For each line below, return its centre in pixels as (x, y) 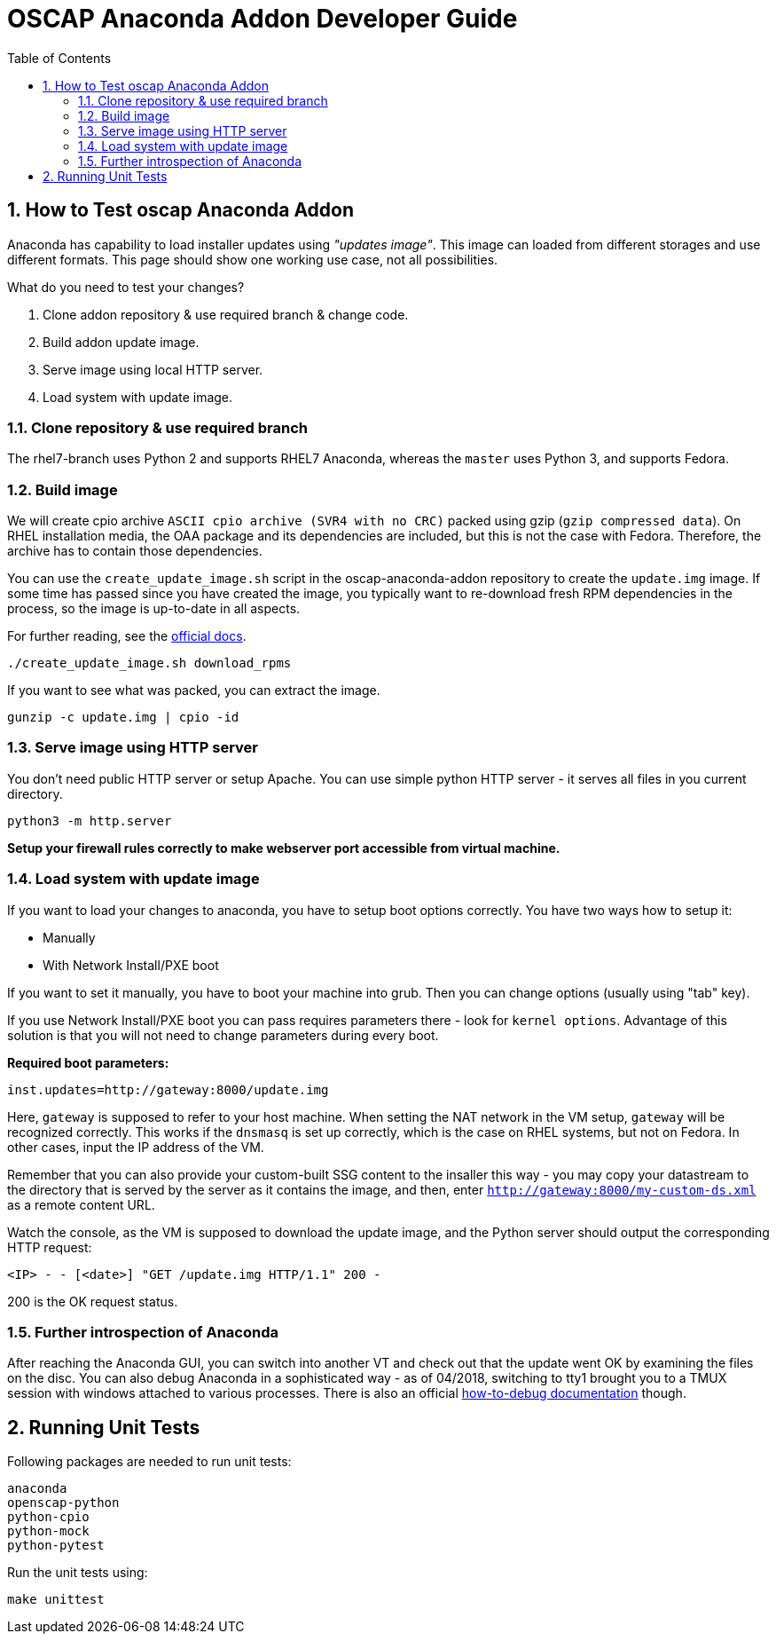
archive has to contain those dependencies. (135, 551)
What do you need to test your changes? (126, 287)
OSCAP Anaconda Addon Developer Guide (263, 19)
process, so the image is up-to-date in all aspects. (154, 609)
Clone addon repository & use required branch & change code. (226, 314)
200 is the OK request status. (93, 1301)
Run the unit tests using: (78, 1573)
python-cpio (48, 1517)
